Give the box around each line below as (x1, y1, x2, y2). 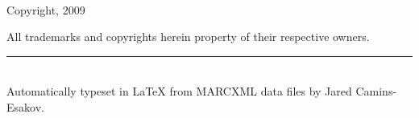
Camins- (355, 83, 397, 100)
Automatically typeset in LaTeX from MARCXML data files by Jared (6, 83, 352, 100)
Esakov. (6, 98, 44, 115)
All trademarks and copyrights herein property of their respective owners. (6, 28, 370, 45)
